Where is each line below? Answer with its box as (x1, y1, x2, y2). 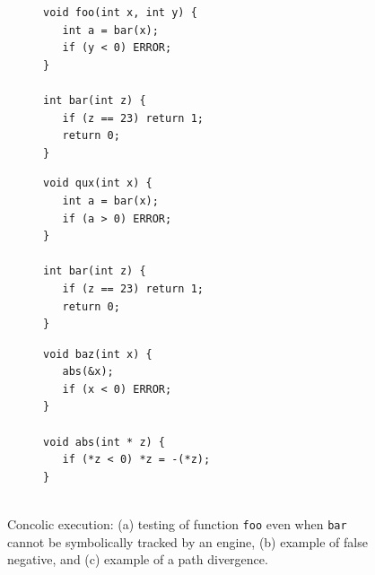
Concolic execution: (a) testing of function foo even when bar (7, 515, 347, 534)
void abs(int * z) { (43, 435, 166, 449)
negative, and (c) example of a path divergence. (7, 550, 268, 569)
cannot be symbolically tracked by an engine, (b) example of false (7, 532, 368, 551)
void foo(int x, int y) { (43, 6, 197, 19)
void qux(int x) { (43, 177, 153, 190)
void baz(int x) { (43, 347, 153, 361)
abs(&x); (62, 365, 114, 379)
